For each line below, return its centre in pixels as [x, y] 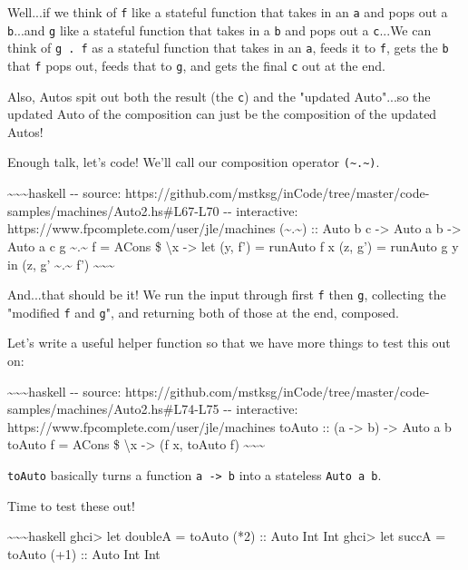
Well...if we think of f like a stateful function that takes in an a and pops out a [228, 12]
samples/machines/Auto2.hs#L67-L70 [113, 210]
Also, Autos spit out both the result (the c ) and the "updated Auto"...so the [219, 96]
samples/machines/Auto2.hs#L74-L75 [113, 409]
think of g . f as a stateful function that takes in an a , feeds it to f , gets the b [228, 48]
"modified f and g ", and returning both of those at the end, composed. [203, 312]
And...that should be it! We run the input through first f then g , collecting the [227, 295]
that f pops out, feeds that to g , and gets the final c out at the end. [196, 65]
